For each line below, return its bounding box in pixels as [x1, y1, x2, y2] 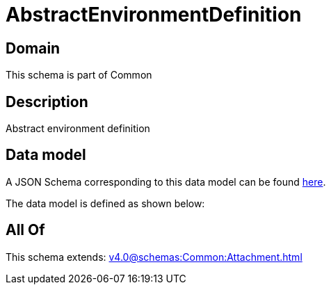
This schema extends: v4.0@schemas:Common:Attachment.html [6, 250, 302, 263]
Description [6, 92, 88, 111]
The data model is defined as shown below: [6, 197, 205, 209]
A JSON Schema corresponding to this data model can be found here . [6, 175, 326, 188]
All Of [6, 221, 45, 239]
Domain [6, 39, 60, 57]
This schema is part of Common [6, 69, 152, 81]
